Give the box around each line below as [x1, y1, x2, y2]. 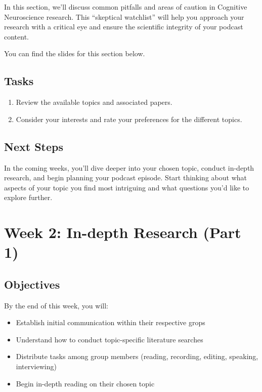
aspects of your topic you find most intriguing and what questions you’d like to [4, 182, 249, 192]
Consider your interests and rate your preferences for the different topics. [16, 113, 242, 124]
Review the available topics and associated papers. [16, 97, 172, 107]
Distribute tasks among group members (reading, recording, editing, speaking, [16, 351, 258, 362]
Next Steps [4, 138, 63, 154]
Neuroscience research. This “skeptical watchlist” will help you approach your [4, 11, 244, 22]
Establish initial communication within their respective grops [16, 317, 205, 328]
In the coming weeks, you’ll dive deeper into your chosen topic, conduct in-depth [4, 162, 254, 173]
